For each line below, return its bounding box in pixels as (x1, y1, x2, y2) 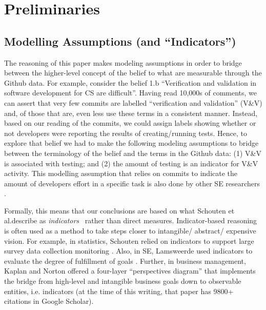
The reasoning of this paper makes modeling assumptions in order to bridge (4, 57, 242, 68)
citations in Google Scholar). (4, 296, 94, 306)
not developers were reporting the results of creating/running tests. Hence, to (4, 127, 247, 138)
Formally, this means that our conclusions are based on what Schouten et (4, 205, 235, 216)
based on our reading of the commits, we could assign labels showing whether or (4, 118, 256, 128)
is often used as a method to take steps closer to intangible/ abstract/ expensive (4, 225, 256, 236)
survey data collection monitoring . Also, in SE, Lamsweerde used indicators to (4, 245, 253, 256)
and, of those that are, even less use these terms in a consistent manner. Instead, (4, 107, 258, 118)
